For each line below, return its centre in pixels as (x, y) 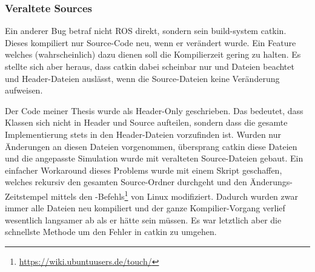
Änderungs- (271, 182)
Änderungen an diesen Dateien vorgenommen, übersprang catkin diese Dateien (151, 146)
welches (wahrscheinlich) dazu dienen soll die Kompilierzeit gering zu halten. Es (153, 54)
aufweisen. (24, 90)
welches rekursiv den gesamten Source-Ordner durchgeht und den (126, 182)
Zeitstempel (27, 196)
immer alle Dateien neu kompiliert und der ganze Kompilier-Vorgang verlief (145, 208)
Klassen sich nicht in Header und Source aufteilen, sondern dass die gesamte (146, 122)
